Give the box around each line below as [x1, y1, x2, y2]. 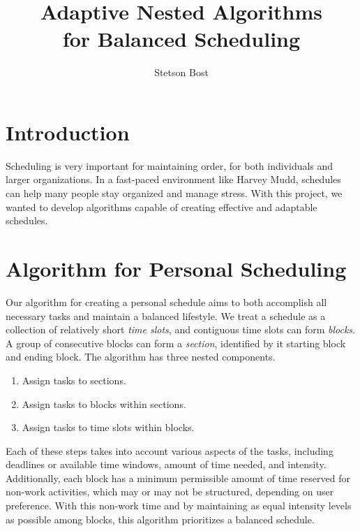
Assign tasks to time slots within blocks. [22, 420, 195, 435]
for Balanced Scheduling [62, 24, 301, 53]
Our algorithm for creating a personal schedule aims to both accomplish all [6, 294, 327, 309]
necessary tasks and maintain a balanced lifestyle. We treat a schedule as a [6, 308, 326, 323]
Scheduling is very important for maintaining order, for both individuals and [6, 158, 333, 173]
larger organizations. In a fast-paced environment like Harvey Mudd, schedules [6, 172, 341, 187]
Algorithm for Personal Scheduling [6, 254, 347, 282]
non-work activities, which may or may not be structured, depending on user [6, 484, 334, 499]
